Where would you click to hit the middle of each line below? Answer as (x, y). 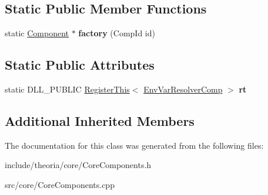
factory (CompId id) (117, 33)
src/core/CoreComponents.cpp (60, 184)
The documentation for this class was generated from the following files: (134, 145)
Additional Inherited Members (100, 120)
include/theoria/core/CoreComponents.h (78, 165)
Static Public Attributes (80, 65)
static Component (37, 33)
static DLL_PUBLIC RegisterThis (67, 89)
